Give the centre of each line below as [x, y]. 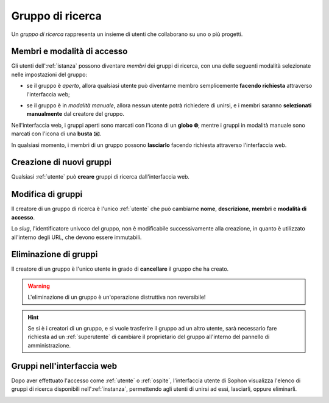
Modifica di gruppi [47, 194]
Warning [39, 286]
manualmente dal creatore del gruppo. [76, 114]
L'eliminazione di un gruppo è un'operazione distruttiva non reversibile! [117, 297]
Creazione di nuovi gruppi [62, 162]
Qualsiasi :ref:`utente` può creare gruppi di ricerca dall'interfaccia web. [101, 177]
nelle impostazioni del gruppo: [49, 74]
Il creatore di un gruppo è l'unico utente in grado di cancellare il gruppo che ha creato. [120, 269]
